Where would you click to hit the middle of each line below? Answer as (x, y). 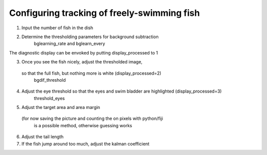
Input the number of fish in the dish (57, 28)
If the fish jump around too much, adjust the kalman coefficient (86, 144)
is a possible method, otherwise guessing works (83, 125)
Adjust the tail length (43, 137)
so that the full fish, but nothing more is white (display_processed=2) (91, 73)
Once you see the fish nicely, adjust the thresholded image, (82, 62)
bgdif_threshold (50, 80)
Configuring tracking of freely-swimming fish (105, 13)
